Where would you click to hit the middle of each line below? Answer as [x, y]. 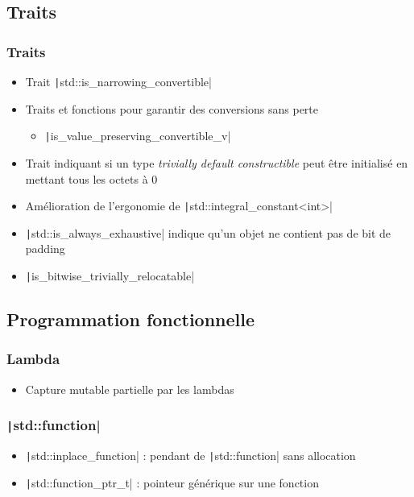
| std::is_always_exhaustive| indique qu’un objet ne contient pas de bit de [208, 232]
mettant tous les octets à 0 [91, 178]
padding [45, 248]
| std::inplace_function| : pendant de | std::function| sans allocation [190, 456]
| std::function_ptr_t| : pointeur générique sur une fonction [172, 482]
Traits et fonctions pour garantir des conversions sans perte [172, 108]
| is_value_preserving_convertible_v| [138, 136]
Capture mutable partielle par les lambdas [130, 389]
